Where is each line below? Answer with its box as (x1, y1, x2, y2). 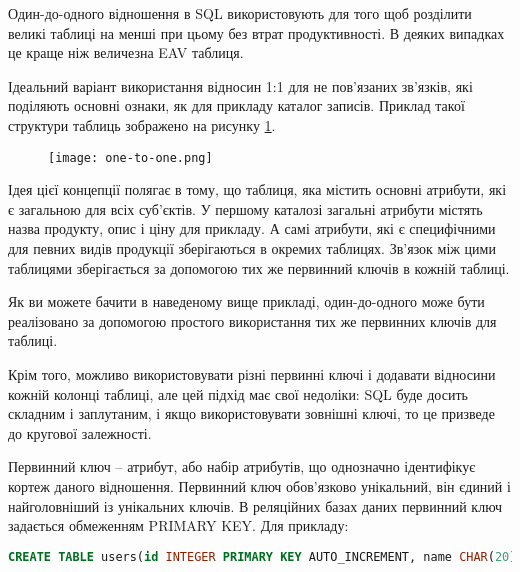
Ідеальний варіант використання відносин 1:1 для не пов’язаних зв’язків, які (8, 75, 473, 96)
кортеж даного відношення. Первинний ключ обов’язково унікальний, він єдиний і (8, 475, 511, 496)
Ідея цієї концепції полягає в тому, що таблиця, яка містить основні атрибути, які (8, 179, 507, 200)
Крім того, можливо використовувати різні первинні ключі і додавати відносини (8, 363, 496, 384)
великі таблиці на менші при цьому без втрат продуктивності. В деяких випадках (8, 22, 505, 43)
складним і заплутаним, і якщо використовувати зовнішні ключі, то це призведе (8, 403, 495, 424)
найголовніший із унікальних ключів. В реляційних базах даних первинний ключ (8, 495, 503, 516)
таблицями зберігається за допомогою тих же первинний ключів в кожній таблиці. (8, 257, 510, 278)
